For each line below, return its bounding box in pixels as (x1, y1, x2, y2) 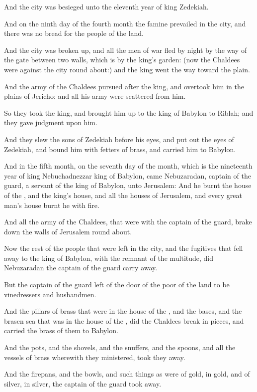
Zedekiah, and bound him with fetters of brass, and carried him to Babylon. (4, 144, 236, 154)
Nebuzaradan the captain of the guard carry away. (4, 262, 158, 273)
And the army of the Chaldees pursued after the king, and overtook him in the (4, 81, 244, 91)
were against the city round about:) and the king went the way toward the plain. (4, 64, 250, 74)
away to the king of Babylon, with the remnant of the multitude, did (4, 252, 214, 263)
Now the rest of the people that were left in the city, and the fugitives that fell (4, 243, 243, 253)
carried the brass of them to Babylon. (4, 325, 118, 336)
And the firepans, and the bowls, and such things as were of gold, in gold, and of (4, 369, 250, 379)
